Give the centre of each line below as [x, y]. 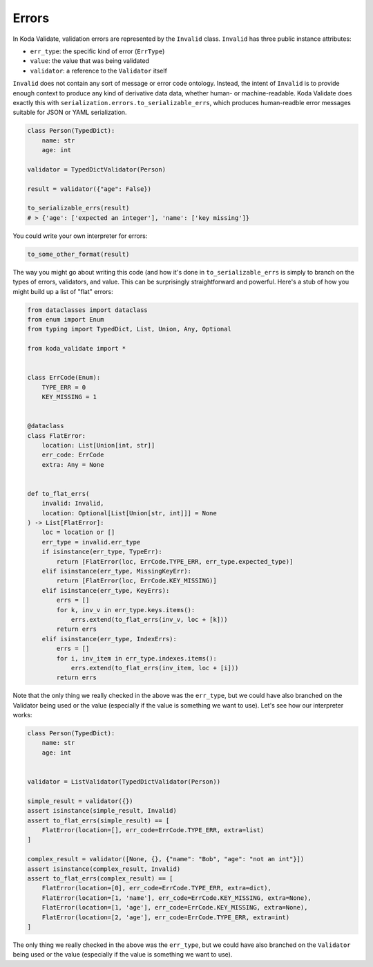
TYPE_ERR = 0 [64, 387]
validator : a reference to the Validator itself [98, 71]
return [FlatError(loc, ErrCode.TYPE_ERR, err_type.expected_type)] [175, 561]
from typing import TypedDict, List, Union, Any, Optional [129, 329]
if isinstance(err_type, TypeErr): [102, 552]
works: [22, 715]
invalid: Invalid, [73, 504]
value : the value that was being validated [90, 61]
